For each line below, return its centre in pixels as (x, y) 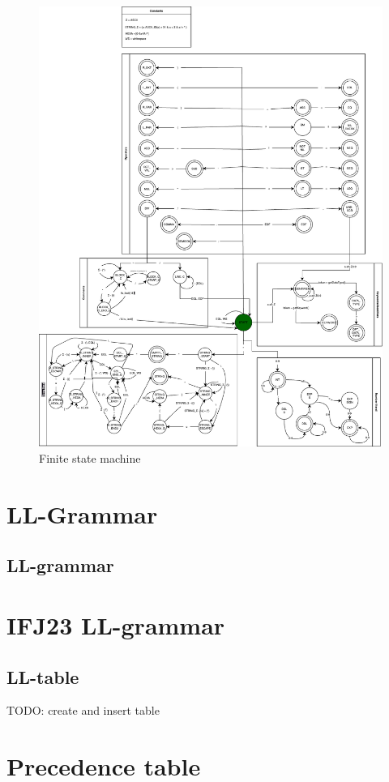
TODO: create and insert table (83, 710)
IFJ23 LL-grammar (116, 624)
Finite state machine (90, 457)
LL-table (43, 676)
